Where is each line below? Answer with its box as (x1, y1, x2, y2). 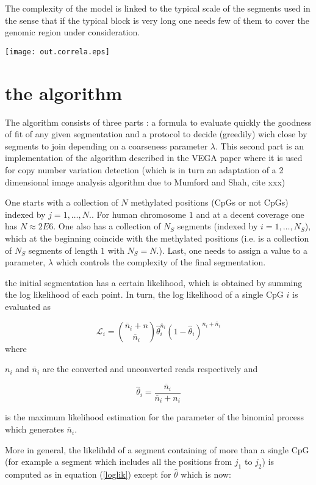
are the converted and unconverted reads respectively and (42, 362, 258, 375)
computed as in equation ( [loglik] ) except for (5, 468, 171, 481)
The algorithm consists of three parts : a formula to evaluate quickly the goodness (5, 115, 312, 128)
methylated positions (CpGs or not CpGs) (131, 196, 289, 209)
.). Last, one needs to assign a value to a (156, 243, 307, 256)
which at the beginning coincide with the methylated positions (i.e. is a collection (5, 231, 309, 244)
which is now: (181, 468, 231, 481)
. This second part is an (215, 139, 304, 152)
